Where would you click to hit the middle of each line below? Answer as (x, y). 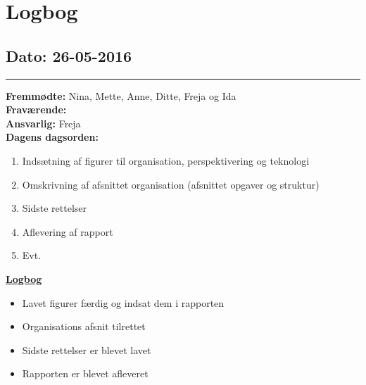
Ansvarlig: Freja (43, 123)
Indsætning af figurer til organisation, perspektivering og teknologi (166, 160)
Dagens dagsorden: (52, 137)
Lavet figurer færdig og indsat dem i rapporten (123, 302)
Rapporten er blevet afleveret (85, 373)
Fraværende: (36, 109)
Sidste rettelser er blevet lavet (87, 349)
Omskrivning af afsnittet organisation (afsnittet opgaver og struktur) (171, 184)
